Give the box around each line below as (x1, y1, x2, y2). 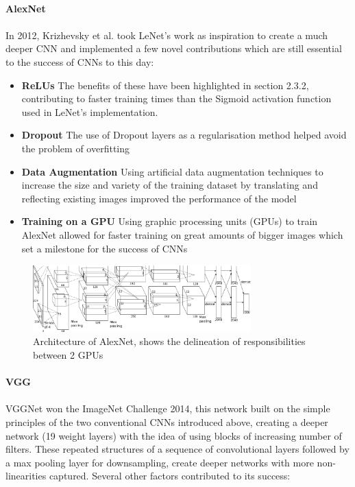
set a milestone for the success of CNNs (21, 241, 188, 255)
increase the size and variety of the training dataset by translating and (21, 178, 318, 192)
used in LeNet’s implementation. (21, 104, 158, 119)
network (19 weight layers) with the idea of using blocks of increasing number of (5, 428, 342, 442)
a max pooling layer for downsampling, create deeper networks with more (5, 455, 314, 469)
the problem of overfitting (21, 141, 130, 155)
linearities (5, 468, 47, 483)
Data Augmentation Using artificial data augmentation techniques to (21, 164, 323, 178)
